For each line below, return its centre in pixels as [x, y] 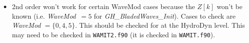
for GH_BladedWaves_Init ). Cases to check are [165, 16]
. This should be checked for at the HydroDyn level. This [160, 25]
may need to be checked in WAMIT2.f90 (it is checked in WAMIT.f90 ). [113, 34]
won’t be [230, 6]
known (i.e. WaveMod [44, 16]
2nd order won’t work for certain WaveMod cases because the [103, 6]
